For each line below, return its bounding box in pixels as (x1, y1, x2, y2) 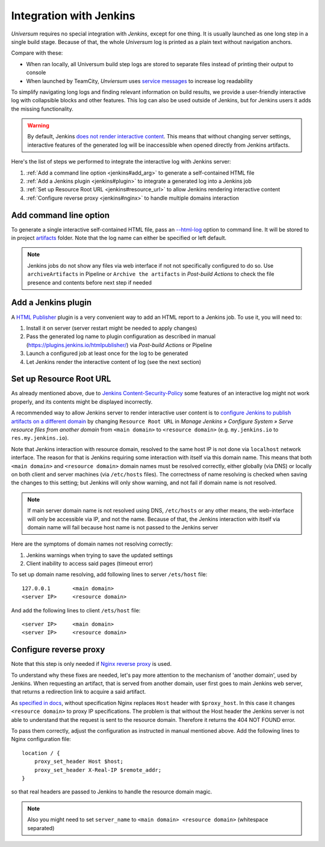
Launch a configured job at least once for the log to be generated (26, 350, 188, 357)
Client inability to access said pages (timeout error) (26, 560, 153, 567)
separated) (27, 824, 55, 831)
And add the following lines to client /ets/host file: (11, 606, 141, 614)
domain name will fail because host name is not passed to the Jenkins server (27, 523, 218, 531)
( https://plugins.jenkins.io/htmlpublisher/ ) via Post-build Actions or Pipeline (26, 341, 212, 348)
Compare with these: (11, 49, 63, 57)
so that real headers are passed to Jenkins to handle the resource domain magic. (11, 788, 212, 795)
